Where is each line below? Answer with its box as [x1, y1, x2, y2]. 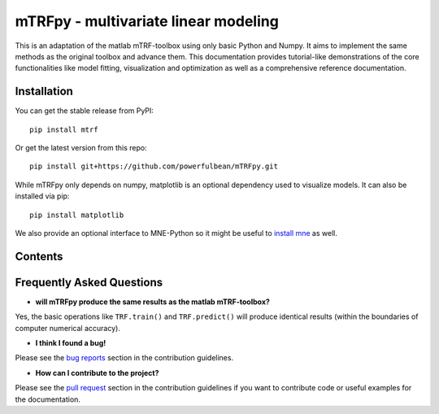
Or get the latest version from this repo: [15, 143, 147, 153]
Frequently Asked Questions [15, 275, 163, 289]
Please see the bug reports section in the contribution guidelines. [15, 353, 234, 363]
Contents [15, 249, 63, 264]
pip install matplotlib [29, 210, 124, 220]
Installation [15, 85, 73, 98]
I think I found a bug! [35, 338, 106, 348]
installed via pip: [15, 191, 70, 201]
